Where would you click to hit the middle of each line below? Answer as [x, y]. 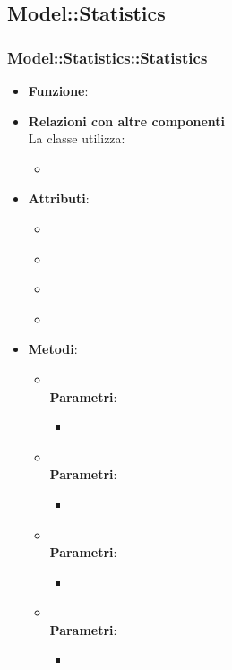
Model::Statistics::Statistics [107, 57]
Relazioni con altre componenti [127, 120]
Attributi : [59, 198]
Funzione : [58, 90]
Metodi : [53, 349]
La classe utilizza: [77, 138]
